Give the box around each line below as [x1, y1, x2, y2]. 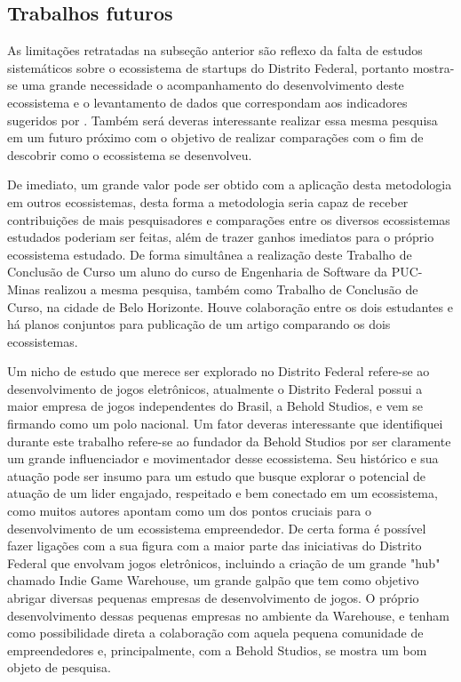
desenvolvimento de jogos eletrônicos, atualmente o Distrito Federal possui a [7, 379, 423, 397]
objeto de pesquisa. [7, 658, 111, 677]
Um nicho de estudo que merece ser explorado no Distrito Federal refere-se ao [7, 362, 430, 381]
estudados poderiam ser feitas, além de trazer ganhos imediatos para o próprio [7, 228, 434, 246]
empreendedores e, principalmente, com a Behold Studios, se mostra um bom [7, 640, 427, 659]
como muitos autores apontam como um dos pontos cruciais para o [7, 501, 371, 520]
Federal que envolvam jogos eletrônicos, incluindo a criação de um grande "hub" [7, 553, 441, 572]
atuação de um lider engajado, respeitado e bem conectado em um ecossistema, [7, 484, 438, 502]
